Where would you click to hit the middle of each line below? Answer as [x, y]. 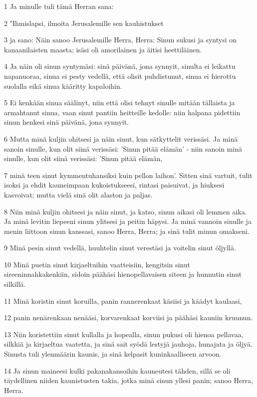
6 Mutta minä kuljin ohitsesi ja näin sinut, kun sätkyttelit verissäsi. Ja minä [121, 138]
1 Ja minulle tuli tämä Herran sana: [59, 6]
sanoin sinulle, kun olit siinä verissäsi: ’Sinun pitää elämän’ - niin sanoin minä [123, 148]
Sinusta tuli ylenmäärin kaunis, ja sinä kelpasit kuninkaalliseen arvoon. [113, 354]
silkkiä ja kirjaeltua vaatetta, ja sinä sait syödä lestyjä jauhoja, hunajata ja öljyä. [128, 344]
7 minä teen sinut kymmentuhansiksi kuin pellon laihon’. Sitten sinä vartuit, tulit [128, 175]
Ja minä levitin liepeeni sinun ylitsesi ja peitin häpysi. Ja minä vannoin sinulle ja [128, 221]
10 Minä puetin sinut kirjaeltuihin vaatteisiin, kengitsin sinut [97, 264]
